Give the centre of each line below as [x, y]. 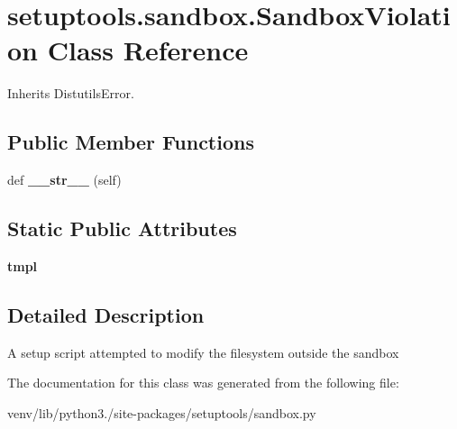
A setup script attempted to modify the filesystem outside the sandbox [203, 352]
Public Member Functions [131, 142]
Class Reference [148, 50]
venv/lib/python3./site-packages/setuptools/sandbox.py [162, 412]
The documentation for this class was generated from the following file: [203, 383]
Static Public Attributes [122, 228]
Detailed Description [106, 314]
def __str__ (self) [64, 180]
